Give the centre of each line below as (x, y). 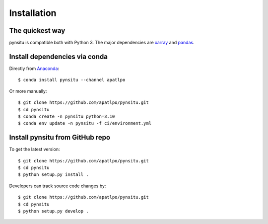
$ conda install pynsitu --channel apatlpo (72, 80)
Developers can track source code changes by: (58, 186)
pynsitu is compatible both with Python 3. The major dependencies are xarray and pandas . (102, 43)
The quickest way (37, 31)
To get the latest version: (34, 149)
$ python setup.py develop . (53, 211)
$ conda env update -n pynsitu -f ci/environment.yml (85, 123)
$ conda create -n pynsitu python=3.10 (67, 116)
